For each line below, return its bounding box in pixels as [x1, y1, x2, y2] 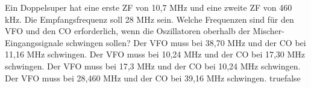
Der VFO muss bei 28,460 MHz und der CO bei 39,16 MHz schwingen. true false [5, 71, 301, 84]
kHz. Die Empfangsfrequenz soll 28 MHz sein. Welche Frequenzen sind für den [5, 13, 294, 25]
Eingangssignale [5, 36, 63, 48]
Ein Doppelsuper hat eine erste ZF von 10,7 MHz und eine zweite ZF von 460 [5, 1, 292, 13]
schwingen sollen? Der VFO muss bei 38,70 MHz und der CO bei [66, 36, 306, 48]
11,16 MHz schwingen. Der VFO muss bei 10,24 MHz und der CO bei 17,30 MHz [5, 48, 306, 60]
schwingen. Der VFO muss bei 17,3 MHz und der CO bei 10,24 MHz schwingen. [5, 59, 301, 72]
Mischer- [253, 25, 284, 37]
